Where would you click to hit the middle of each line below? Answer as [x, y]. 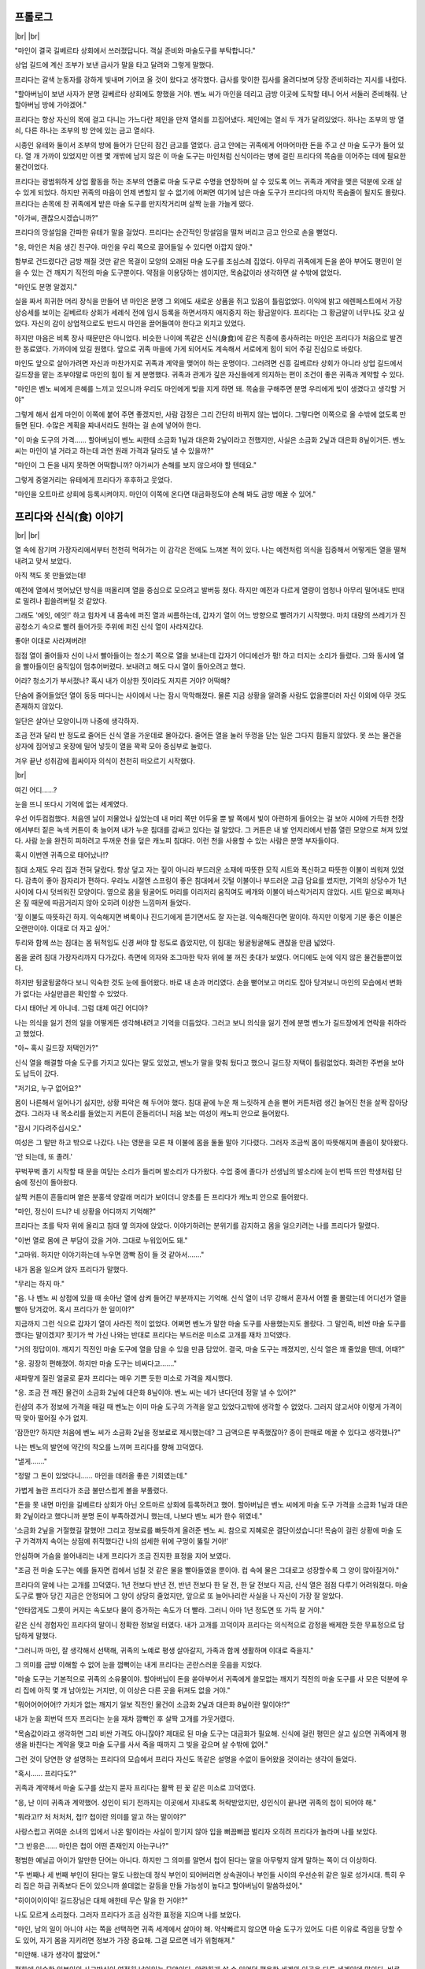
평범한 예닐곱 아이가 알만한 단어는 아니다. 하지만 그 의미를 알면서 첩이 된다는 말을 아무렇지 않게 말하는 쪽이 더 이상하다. [196, 1860]
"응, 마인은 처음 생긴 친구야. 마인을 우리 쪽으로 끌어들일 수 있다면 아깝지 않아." [134, 247]
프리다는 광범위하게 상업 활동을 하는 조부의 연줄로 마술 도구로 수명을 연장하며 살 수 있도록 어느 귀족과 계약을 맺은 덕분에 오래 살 [209, 181]
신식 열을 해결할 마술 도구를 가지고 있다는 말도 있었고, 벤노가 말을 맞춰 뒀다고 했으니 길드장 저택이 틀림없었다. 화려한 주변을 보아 [209, 1062]
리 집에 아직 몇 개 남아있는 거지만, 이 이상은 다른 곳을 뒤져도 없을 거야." [123, 1690]
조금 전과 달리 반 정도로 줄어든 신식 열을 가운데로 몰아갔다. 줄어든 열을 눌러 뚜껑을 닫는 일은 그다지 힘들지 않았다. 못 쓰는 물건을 [208, 735]
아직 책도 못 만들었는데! [50, 576]
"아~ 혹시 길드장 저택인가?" [57, 1048]
